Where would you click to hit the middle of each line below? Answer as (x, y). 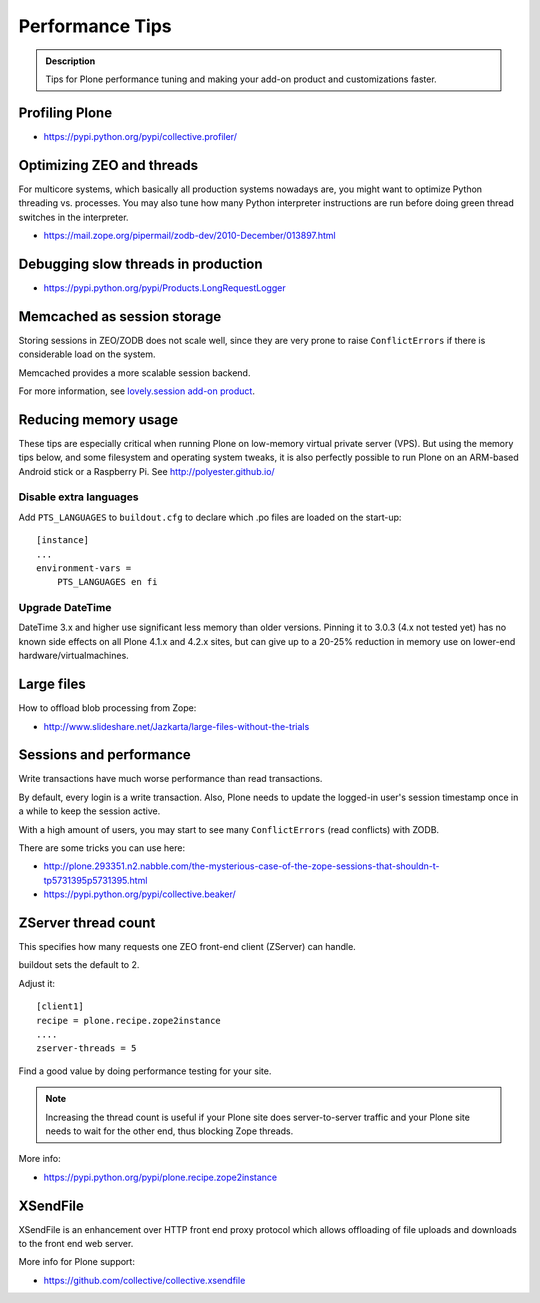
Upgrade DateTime (65, 608)
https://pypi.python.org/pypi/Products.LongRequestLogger (164, 287)
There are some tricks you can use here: (101, 847)
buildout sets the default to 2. (79, 965)
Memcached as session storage (120, 316)
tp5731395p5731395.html (95, 880)
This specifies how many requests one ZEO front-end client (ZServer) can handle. (187, 947)
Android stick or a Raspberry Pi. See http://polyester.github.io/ (146, 471)
